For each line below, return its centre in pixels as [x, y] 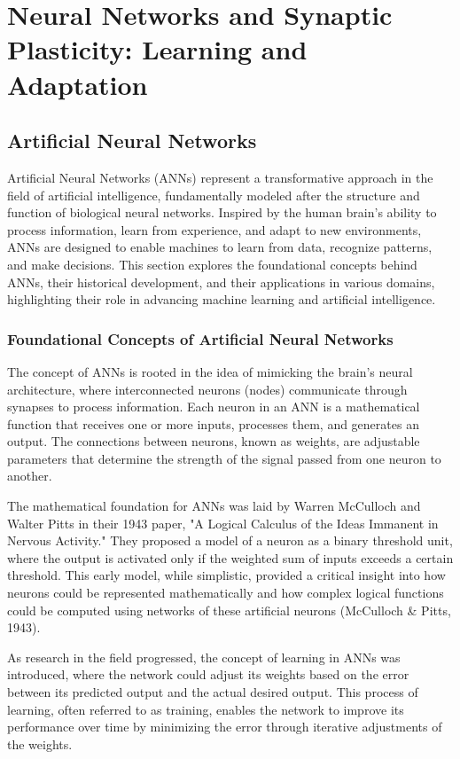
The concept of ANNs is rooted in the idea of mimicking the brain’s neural [210, 371]
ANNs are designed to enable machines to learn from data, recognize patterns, [220, 247]
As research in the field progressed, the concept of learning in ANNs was [204, 657]
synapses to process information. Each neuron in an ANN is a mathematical [214, 407]
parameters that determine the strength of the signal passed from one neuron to [224, 458]
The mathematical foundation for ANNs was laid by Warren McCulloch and [214, 506]
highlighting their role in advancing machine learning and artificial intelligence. [222, 299]
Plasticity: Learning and [157, 49]
